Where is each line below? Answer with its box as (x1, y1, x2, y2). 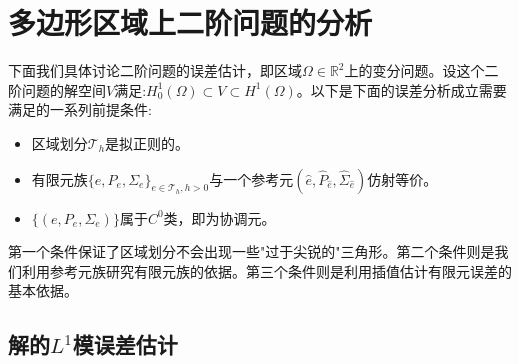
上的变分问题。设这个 (344, 60, 485, 81)
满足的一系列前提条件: (8, 99, 152, 120)
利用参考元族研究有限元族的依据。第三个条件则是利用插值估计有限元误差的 (21, 260, 512, 281)
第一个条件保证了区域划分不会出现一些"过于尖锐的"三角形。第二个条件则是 (8, 241, 495, 262)
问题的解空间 (21, 79, 106, 100)
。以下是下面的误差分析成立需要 (296, 79, 507, 100)
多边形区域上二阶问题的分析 (8, 2, 373, 43)
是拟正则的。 (105, 132, 190, 153)
